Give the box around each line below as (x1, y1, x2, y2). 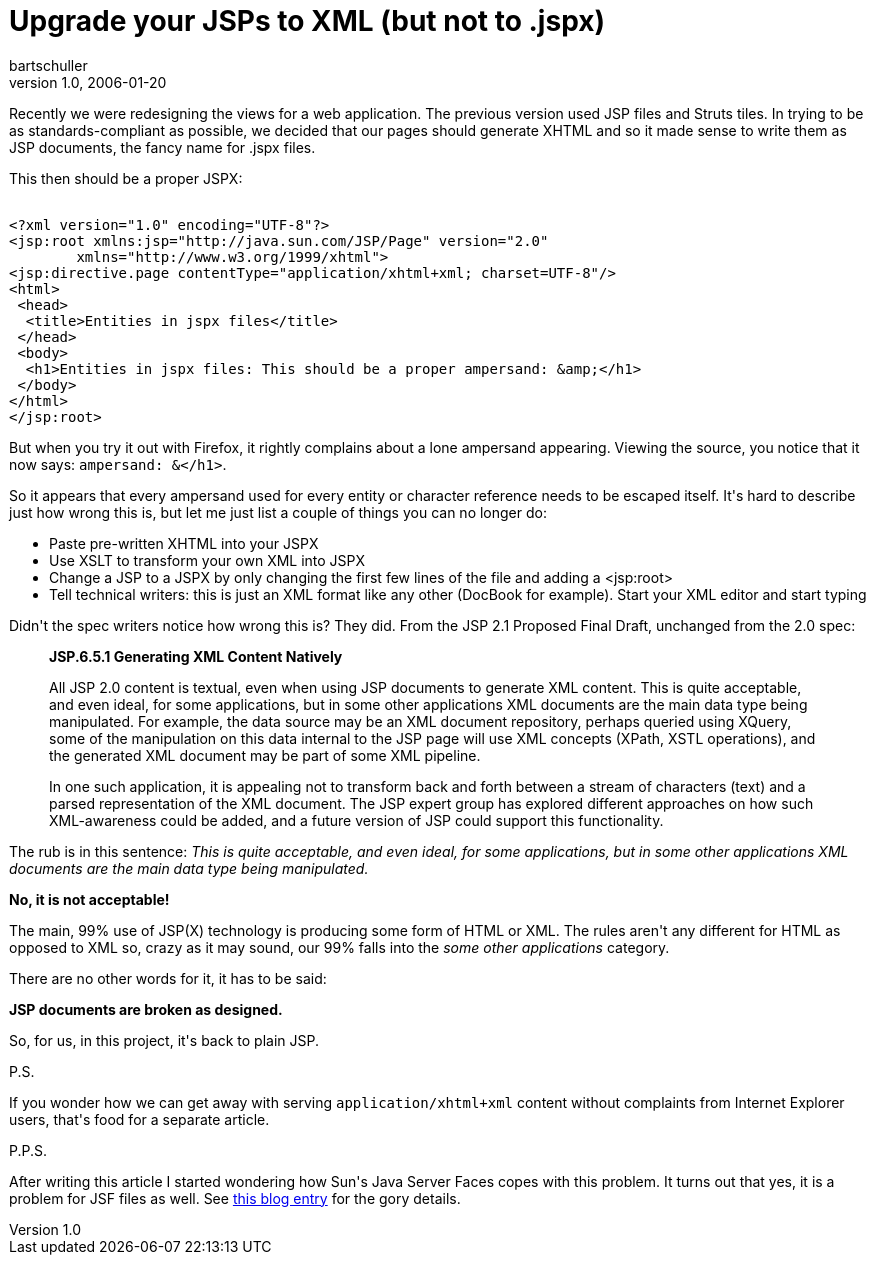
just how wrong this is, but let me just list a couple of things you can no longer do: (9, 503, 547, 521)
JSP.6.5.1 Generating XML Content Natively (49, 647, 343, 665)
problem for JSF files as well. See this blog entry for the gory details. (9, 1189, 461, 1207)
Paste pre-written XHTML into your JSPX (49, 534, 319, 552)
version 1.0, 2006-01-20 (9, 73, 167, 91)
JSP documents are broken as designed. (9, 1000, 283, 1018)
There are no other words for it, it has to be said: (9, 969, 327, 987)
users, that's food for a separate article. (9, 1110, 270, 1128)
